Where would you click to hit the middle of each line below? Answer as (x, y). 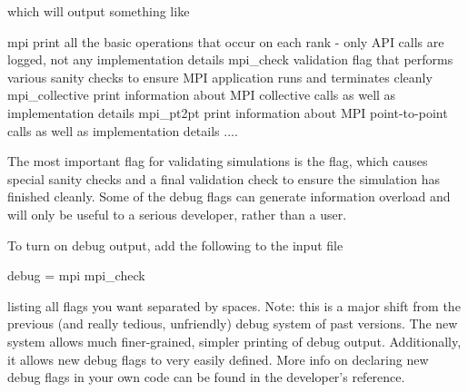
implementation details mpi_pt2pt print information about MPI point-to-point (228, 112)
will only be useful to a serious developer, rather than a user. (177, 214)
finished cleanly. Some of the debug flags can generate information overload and (229, 196)
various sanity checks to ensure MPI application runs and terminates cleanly (220, 77)
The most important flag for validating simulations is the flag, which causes (218, 161)
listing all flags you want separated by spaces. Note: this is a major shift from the (234, 305)
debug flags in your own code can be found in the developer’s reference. (206, 377)
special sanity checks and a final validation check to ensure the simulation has (224, 178)
